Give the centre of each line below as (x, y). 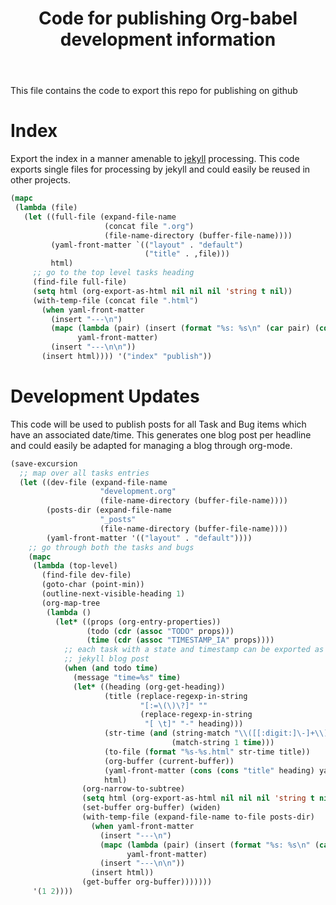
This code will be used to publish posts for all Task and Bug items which (158, 424)
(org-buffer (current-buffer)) (169, 761)
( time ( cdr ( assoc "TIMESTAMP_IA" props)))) (180, 640)
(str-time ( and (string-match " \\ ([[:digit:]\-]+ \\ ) (216, 733)
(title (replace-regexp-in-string (176, 696)
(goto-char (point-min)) (93, 585)
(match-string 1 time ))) (223, 743)
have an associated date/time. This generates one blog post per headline (161, 434)
